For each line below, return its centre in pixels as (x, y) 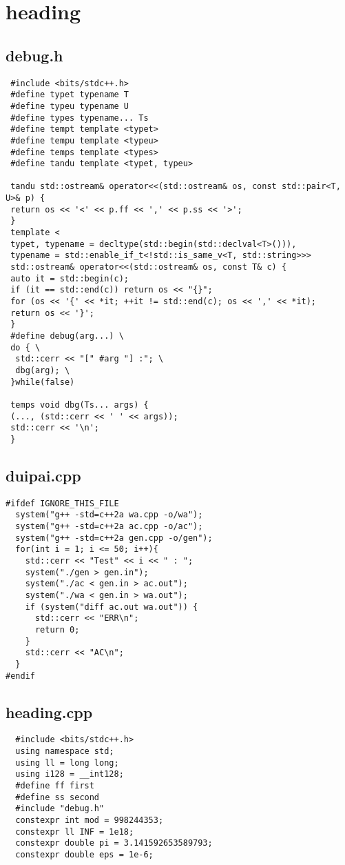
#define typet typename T (70, 95)
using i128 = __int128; (70, 774)
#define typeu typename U (70, 106)
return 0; (57, 630)
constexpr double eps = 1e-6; (84, 855)
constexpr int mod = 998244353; (90, 821)
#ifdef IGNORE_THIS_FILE (62, 503)
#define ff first (55, 786)
